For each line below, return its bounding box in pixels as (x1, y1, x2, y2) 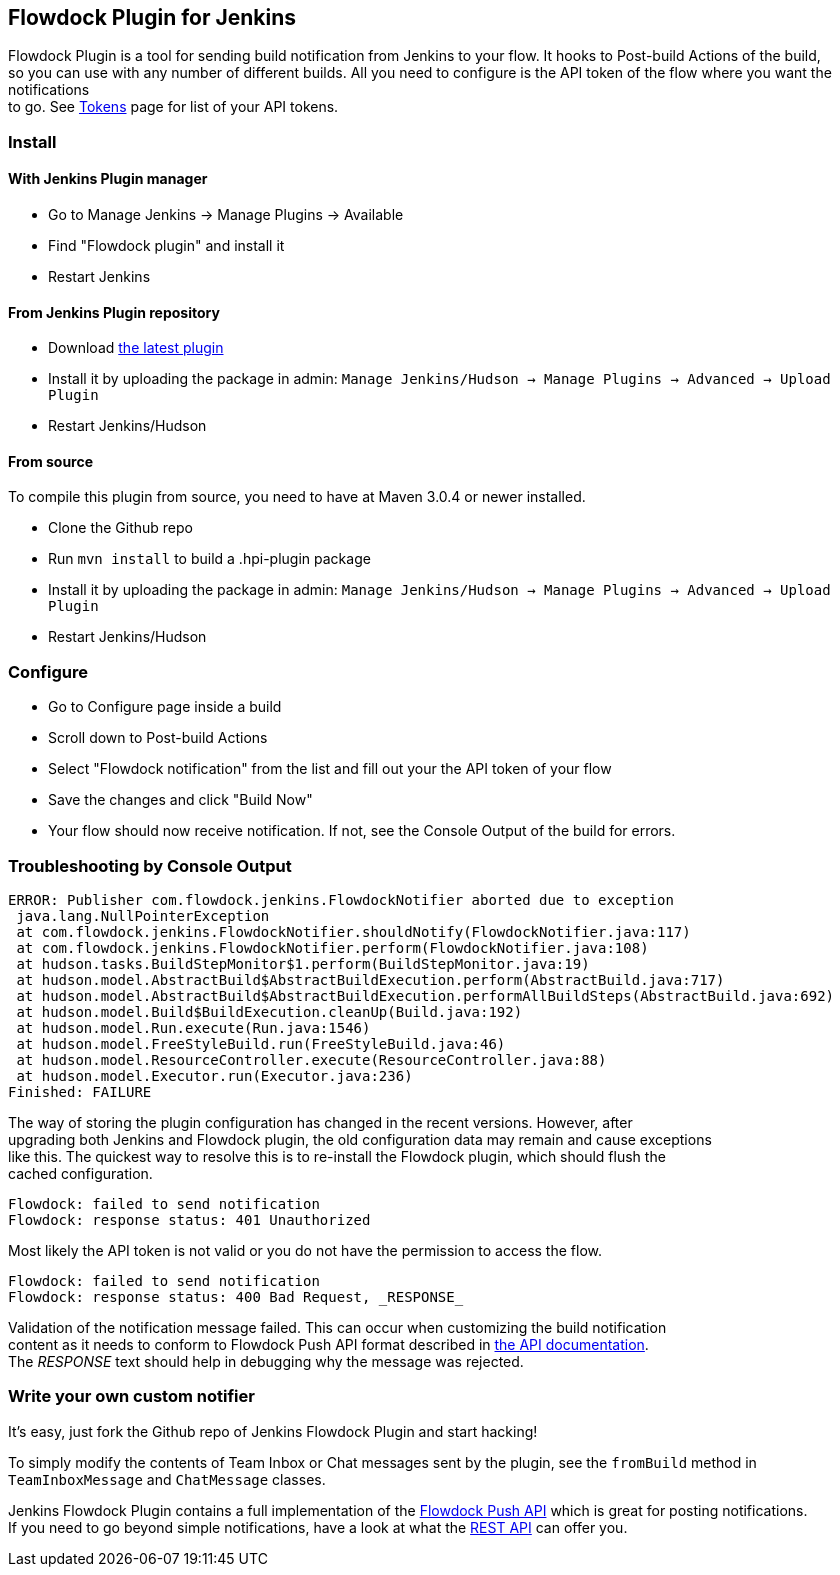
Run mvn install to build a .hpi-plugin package (48, 550, 371, 568)
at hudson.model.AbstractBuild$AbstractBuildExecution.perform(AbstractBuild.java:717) (16, 971, 725, 988)
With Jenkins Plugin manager (8, 170, 208, 188)
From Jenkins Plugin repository (8, 303, 220, 321)
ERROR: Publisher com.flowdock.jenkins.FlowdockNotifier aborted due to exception (8, 891, 674, 908)
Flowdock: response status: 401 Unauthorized (8, 1211, 371, 1228)
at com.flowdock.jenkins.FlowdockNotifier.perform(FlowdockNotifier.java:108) (16, 939, 649, 956)
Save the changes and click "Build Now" (48, 791, 313, 809)
